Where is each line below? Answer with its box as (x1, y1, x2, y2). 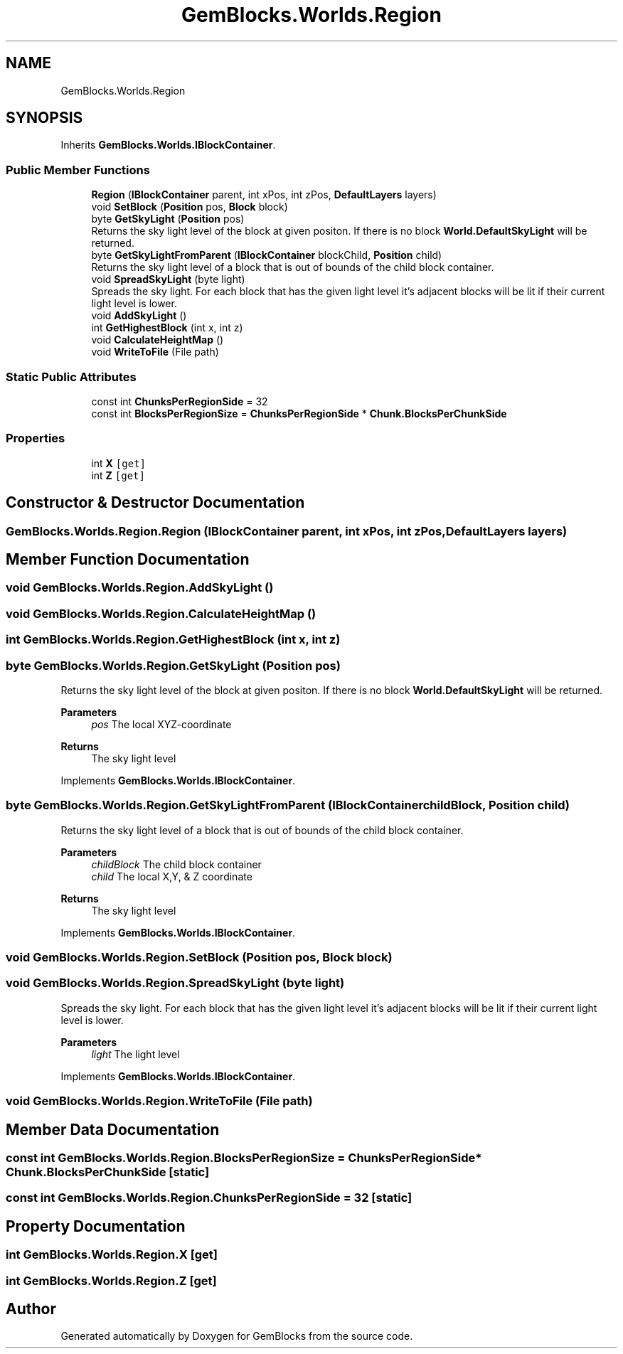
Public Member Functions (6, 162, 150, 177)
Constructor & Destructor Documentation (6, 494, 305, 512)
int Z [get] (91, 469, 145, 481)
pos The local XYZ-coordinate (91, 718, 232, 730)
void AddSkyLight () (91, 309, 187, 322)
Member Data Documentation (6, 1120, 220, 1139)
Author (6, 1299, 56, 1318)
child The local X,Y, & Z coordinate (91, 870, 252, 883)
